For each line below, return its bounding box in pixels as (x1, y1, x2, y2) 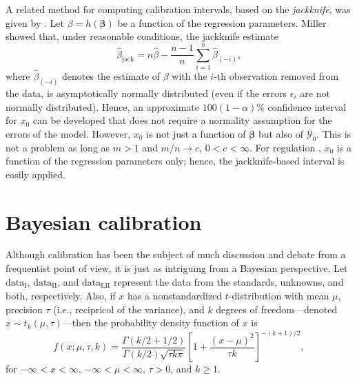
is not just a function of (146, 126, 246, 140)
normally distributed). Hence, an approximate (6, 99, 200, 114)
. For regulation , (249, 140, 321, 154)
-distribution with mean (228, 288, 329, 303)
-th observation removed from (214, 69, 339, 83)
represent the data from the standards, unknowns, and (114, 274, 344, 288)
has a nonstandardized (127, 288, 223, 303)
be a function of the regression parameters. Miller (117, 15, 327, 30)
